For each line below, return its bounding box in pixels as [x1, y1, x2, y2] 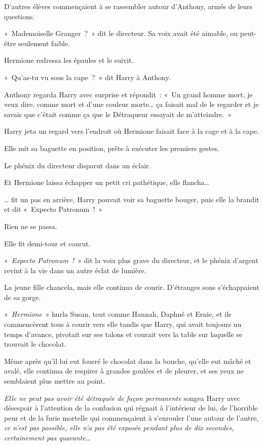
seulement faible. [18, 38, 70, 48]
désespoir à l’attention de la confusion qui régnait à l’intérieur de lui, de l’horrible [4, 402, 258, 413]
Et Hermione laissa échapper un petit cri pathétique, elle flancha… [4, 177, 209, 188]
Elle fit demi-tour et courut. [4, 238, 91, 248]
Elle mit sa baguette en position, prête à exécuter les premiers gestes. [4, 142, 219, 153]
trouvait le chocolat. [4, 339, 66, 349]
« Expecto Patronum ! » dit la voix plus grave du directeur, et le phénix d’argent [4, 255, 258, 266]
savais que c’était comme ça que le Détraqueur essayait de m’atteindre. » [4, 108, 232, 119]
